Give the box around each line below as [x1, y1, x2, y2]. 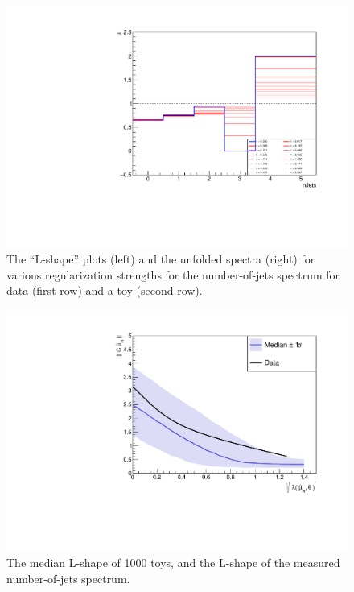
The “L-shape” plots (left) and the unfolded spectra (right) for [6, 250, 315, 267]
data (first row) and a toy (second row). [6, 282, 203, 299]
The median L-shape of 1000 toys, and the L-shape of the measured [6, 554, 340, 571]
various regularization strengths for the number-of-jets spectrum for [6, 266, 340, 283]
